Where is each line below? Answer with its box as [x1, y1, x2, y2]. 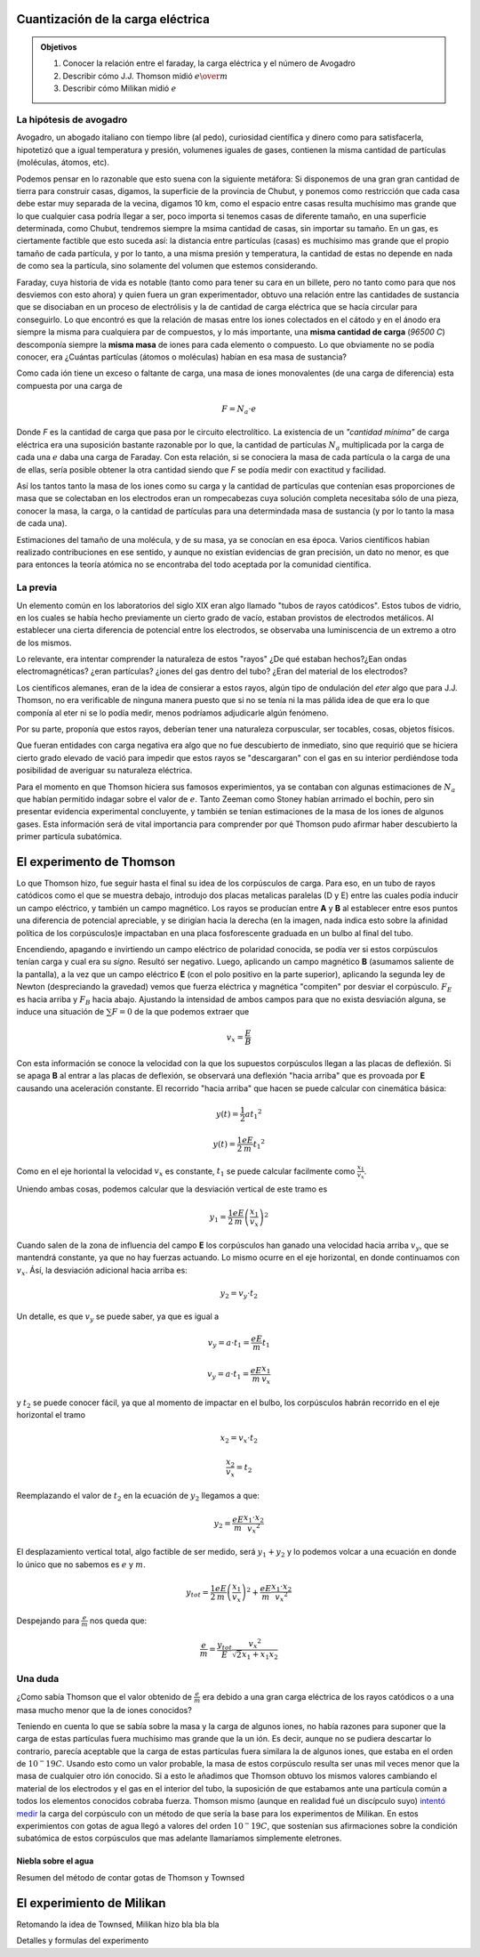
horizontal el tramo [16, 1409, 86, 1419]
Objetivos [40, 42, 77, 53]
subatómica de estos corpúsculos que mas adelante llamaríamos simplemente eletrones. [16, 1833, 342, 1844]
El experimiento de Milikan [16, 1896, 166, 1911]
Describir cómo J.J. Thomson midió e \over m [62, 70, 228, 81]
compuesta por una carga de [16, 380, 124, 391]
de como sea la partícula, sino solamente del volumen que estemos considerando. [16, 261, 318, 271]
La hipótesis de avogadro [16, 113, 128, 125]
